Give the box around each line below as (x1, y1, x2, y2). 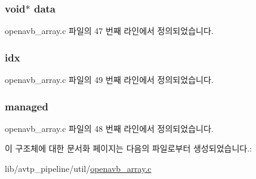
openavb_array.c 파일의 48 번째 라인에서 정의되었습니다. (5, 122, 214, 134)
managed (5, 98, 48, 113)
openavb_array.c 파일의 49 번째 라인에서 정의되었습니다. (5, 73, 214, 86)
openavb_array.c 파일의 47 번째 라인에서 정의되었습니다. (5, 24, 214, 37)
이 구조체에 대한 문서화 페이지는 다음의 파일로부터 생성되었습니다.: (5, 142, 252, 155)
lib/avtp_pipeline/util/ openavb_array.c (5, 162, 152, 175)
